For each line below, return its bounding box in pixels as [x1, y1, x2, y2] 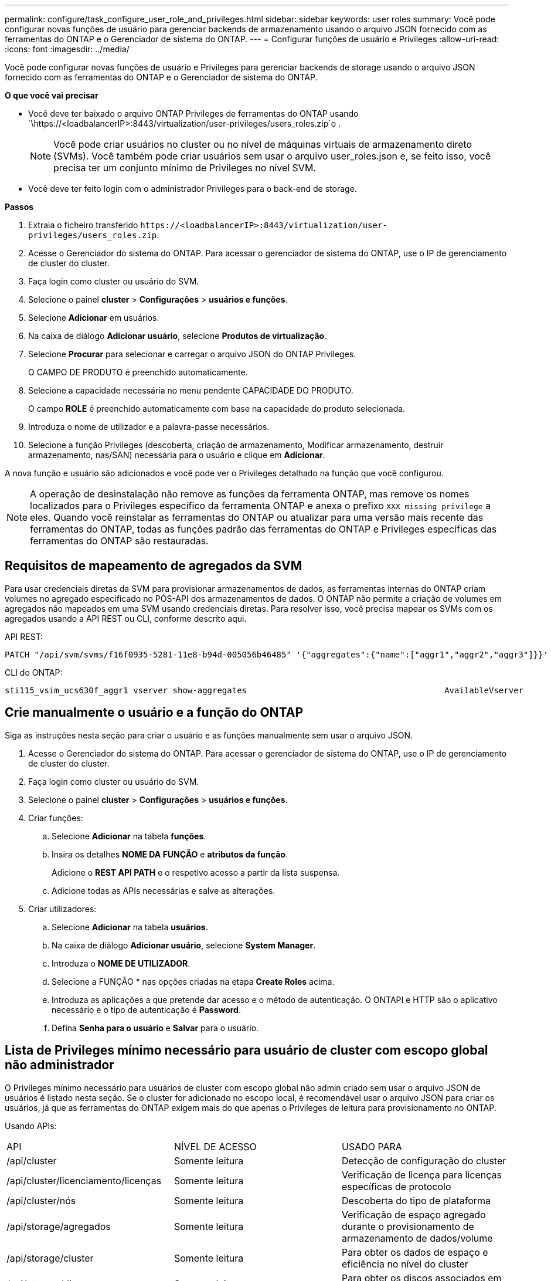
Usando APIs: [5, 1120, 57, 1131]
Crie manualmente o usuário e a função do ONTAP [5, 705, 304, 720]
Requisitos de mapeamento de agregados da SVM [5, 558, 302, 574]
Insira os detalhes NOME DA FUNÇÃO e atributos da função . [52, 849, 288, 859]
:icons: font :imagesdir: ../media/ [5, 44, 130, 54]
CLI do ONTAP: [5, 667, 63, 677]
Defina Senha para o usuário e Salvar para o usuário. [52, 1022, 259, 1033]
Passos [5, 202, 34, 212]
